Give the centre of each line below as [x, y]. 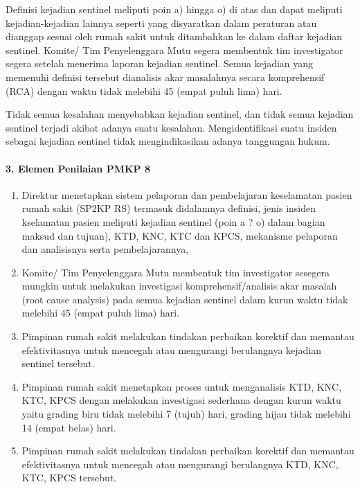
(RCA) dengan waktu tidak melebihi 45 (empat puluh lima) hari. [144, 90]
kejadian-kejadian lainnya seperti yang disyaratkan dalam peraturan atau [161, 23]
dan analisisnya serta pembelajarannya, [105, 249]
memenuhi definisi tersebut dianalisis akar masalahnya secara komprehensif [165, 77]
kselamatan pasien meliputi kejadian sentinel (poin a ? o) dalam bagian [173, 221]
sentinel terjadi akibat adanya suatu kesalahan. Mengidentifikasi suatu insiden [171, 127]
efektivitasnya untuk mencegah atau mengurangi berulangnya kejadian [172, 349]
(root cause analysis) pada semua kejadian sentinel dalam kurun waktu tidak [185, 299]
